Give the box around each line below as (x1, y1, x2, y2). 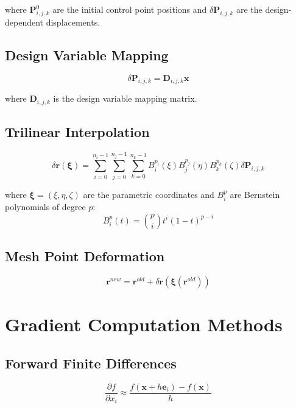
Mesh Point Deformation (5, 247, 165, 266)
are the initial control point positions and (52, 3, 207, 15)
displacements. (46, 15, 100, 28)
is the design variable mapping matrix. (53, 92, 197, 105)
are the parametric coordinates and (83, 188, 214, 200)
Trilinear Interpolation (5, 122, 150, 141)
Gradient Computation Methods (5, 312, 283, 337)
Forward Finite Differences (5, 353, 177, 372)
